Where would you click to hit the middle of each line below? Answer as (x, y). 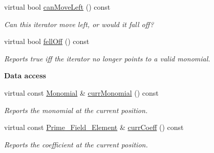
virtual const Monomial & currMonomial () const (81, 92)
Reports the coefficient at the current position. (76, 144)
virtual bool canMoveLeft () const (57, 7)
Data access (25, 75)
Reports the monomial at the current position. (76, 110)
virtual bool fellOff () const (47, 41)
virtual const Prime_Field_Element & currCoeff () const (94, 127)
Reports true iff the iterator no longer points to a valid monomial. (107, 58)
